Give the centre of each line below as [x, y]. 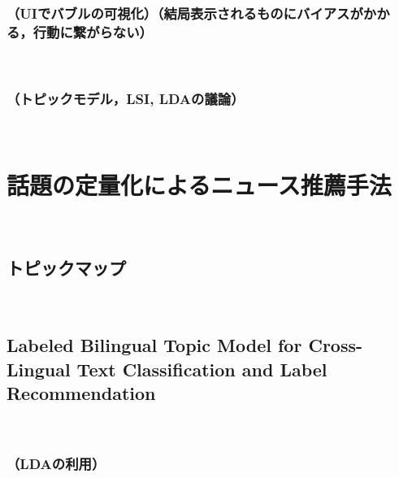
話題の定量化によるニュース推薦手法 [199, 184]
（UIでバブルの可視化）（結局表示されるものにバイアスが [185, 13]
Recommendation [81, 393]
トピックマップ [66, 267]
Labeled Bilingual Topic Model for [154, 345]
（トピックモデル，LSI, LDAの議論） [126, 98]
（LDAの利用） [56, 463]
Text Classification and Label [202, 369]
